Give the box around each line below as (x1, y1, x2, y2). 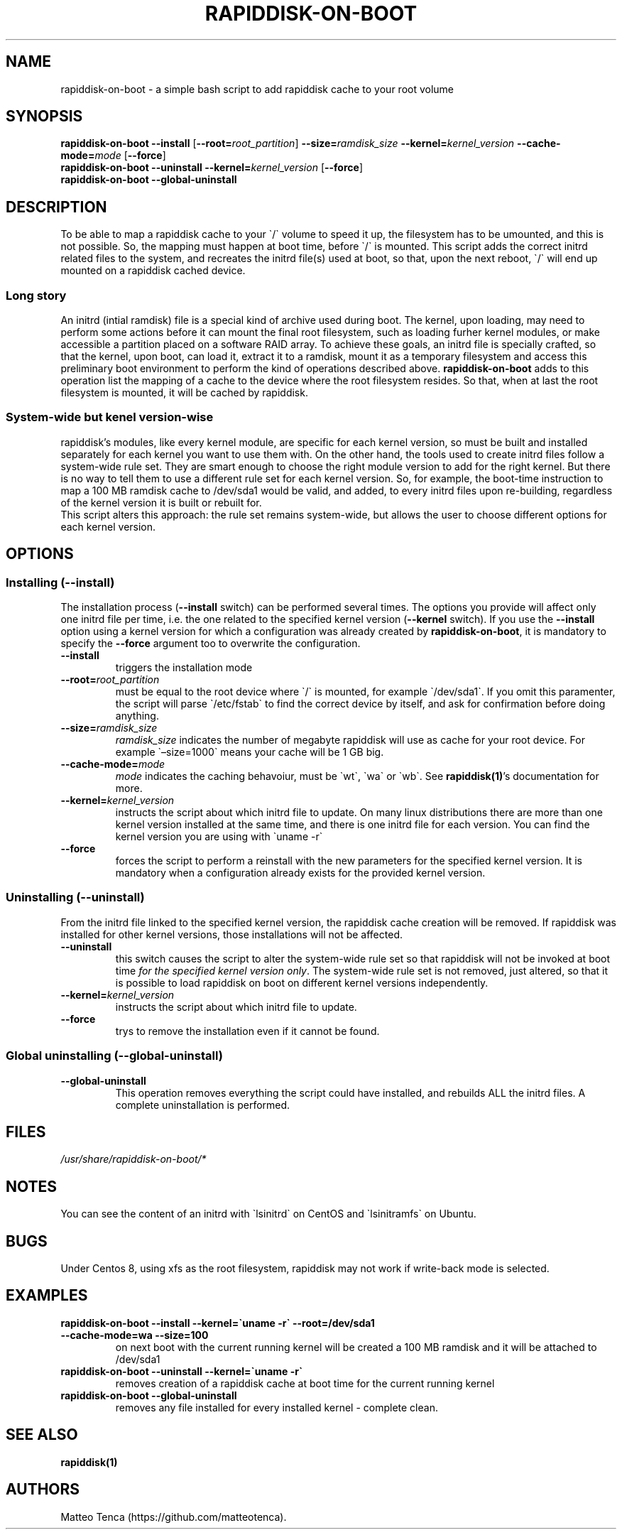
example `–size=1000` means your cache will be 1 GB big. (115, 746, 384, 758)
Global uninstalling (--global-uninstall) (6, 1048, 223, 1063)
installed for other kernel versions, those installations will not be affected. (60, 928, 403, 940)
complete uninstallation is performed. (115, 1098, 290, 1111)
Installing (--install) (6, 575, 115, 590)
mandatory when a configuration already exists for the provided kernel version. (115, 867, 486, 879)
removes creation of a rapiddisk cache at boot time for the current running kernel (115, 1377, 495, 1389)
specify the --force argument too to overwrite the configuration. (60, 637, 361, 649)
